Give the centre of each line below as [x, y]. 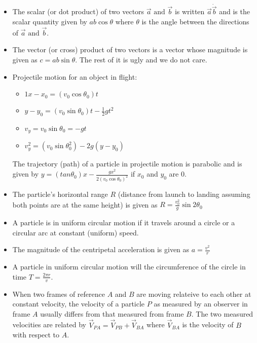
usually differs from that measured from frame [112, 313]
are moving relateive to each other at [194, 294]
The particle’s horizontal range [60, 194]
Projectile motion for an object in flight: [75, 76]
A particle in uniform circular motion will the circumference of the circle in [129, 267]
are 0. [178, 174]
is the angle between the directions [195, 22]
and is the [234, 11]
